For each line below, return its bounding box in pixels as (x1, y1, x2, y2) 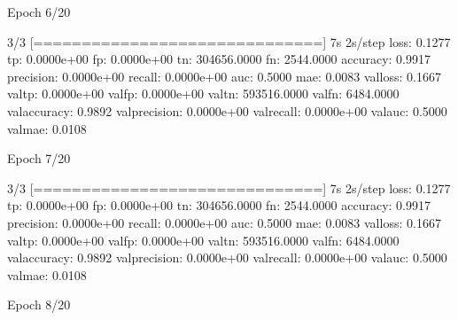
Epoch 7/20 (7, 149, 71, 168)
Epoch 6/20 (7, 3, 71, 20)
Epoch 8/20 (7, 295, 71, 314)
